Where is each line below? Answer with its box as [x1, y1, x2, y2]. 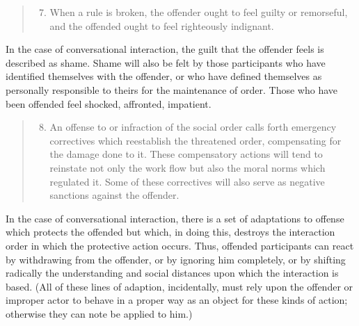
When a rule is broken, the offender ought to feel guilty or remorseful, [49, 5, 348, 19]
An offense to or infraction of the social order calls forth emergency [49, 120, 337, 134]
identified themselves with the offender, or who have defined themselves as [6, 69, 322, 83]
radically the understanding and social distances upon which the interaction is [6, 266, 339, 280]
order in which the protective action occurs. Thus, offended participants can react [6, 238, 354, 252]
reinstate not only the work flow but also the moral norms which [49, 160, 326, 174]
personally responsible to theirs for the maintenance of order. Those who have [6, 82, 338, 97]
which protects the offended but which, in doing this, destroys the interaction [6, 225, 335, 239]
